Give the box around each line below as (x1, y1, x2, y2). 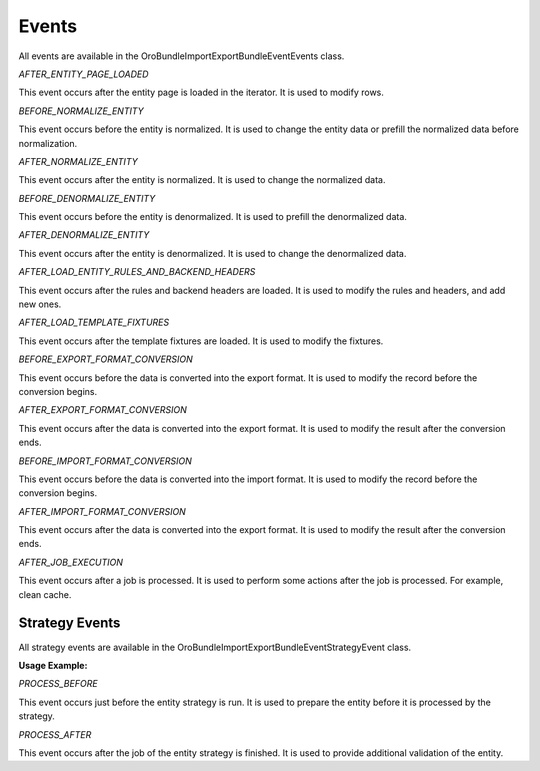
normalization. (18, 137, 78, 149)
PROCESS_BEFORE (18, 678, 99, 690)
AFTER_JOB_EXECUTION (18, 556, 124, 568)
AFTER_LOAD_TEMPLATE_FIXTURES (18, 316, 170, 329)
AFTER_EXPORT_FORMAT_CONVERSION (18, 404, 187, 416)
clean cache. (18, 588, 72, 600)
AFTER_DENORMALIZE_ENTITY (18, 229, 150, 241)
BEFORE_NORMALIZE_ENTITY (18, 105, 144, 117)
